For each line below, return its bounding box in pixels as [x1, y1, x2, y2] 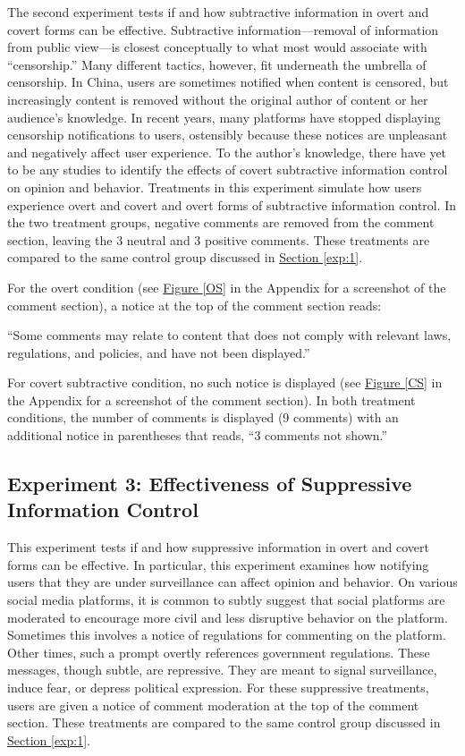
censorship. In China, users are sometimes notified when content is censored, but [7, 72, 449, 91]
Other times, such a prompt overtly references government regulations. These [7, 642, 430, 661]
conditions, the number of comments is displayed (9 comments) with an [7, 408, 399, 427]
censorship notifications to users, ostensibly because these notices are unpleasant [7, 125, 448, 144]
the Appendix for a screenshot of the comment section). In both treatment [7, 390, 416, 409]
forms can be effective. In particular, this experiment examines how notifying [7, 555, 429, 573]
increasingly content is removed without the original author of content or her [7, 89, 428, 108]
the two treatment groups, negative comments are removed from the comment [7, 213, 435, 232]
